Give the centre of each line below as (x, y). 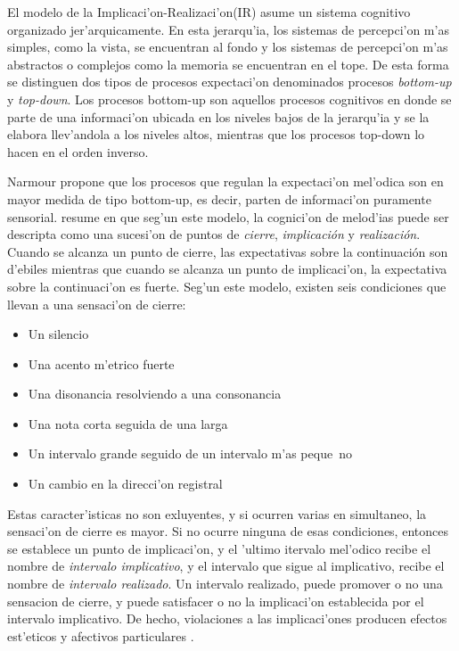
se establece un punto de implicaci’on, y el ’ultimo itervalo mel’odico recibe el (219, 548)
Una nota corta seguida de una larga (128, 423)
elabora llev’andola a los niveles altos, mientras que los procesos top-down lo (216, 134)
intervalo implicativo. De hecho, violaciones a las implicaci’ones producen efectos (227, 618)
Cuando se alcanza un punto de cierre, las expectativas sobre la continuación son (228, 251)
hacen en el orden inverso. (78, 151)
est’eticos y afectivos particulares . (101, 635)
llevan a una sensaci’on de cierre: (97, 304)
